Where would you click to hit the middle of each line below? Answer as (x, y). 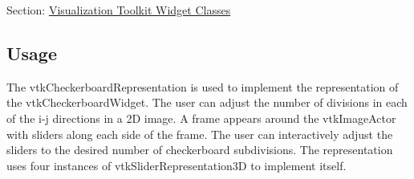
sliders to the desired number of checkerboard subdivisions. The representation (200, 150)
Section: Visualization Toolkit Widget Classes (119, 10)
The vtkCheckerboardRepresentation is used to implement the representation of (203, 86)
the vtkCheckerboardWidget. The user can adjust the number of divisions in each (207, 102)
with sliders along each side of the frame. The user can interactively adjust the (200, 134)
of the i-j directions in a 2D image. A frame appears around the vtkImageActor (201, 118)
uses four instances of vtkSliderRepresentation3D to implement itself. (177, 165)
